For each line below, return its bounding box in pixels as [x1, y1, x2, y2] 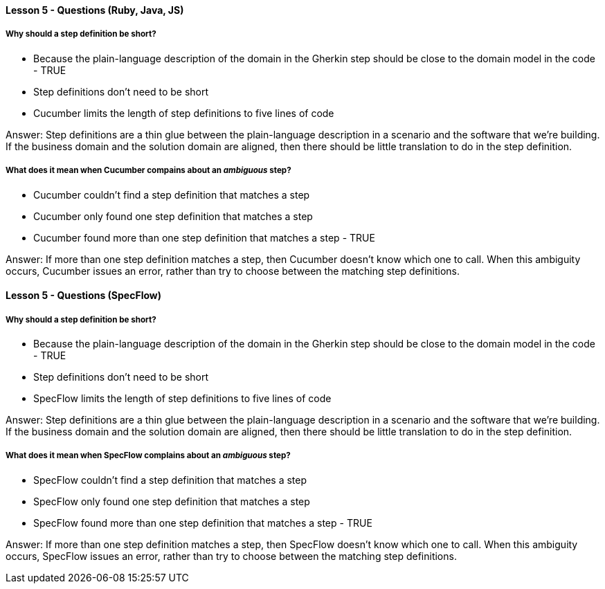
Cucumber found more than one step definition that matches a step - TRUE [33, 231, 375, 244]
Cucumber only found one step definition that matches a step [33, 210, 313, 222]
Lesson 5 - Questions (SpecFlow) [6, 289, 162, 302]
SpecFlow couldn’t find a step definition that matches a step [33, 473, 307, 486]
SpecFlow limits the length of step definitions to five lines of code [33, 392, 332, 404]
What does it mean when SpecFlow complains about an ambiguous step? [6, 451, 291, 461]
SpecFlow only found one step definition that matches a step [33, 495, 310, 507]
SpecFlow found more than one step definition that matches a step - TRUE [33, 516, 372, 529]
